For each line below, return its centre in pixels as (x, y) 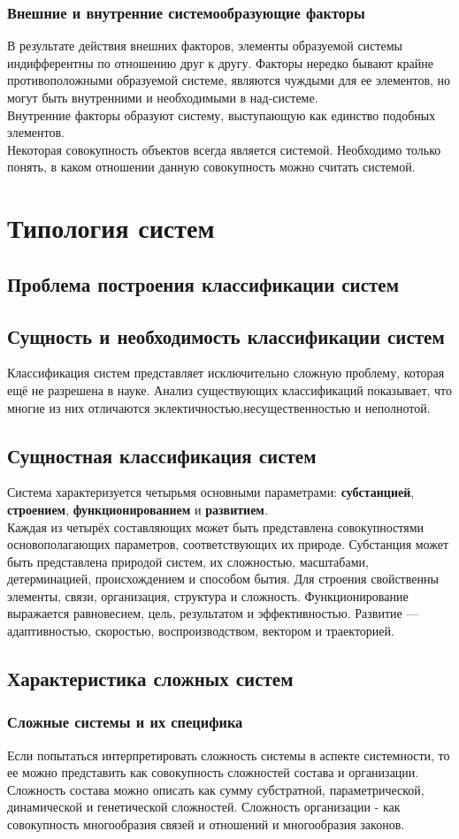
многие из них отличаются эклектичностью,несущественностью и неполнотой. (219, 407)
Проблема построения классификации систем (203, 283)
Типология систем (111, 228)
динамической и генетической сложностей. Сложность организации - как (204, 807)
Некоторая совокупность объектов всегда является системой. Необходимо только (224, 149)
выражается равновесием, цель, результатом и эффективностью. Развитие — (213, 613)
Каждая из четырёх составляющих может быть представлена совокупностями (215, 526)
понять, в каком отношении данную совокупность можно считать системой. (211, 167)
